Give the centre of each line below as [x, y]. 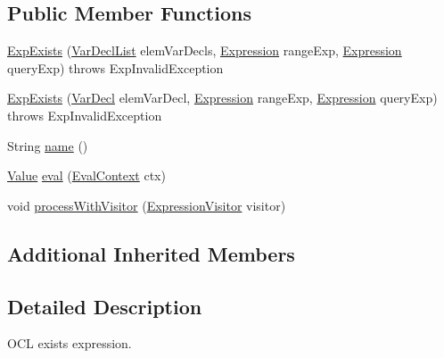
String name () [48, 145]
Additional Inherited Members [151, 253]
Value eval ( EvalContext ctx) [86, 175]
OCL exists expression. [70, 343]
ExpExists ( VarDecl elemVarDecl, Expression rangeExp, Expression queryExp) [222, 98]
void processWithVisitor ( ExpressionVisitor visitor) [147, 205]
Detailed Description [105, 306]
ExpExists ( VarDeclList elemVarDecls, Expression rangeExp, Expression [205, 50]
